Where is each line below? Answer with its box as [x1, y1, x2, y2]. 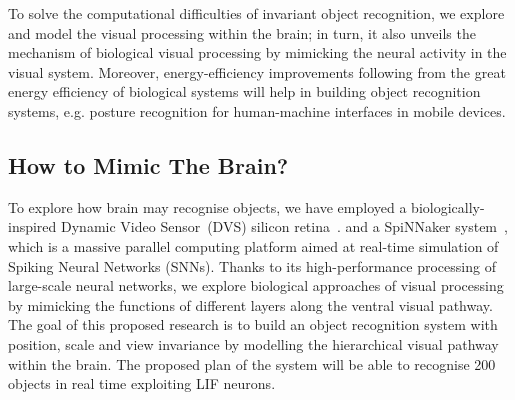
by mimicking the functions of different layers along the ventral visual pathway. [8, 294, 493, 315]
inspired [8, 216, 57, 237]
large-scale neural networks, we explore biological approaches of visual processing [8, 275, 504, 296]
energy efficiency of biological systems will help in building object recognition [8, 81, 481, 102]
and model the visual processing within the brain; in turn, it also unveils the [8, 22, 476, 43]
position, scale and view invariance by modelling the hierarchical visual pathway [8, 333, 499, 354]
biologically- [411, 196, 485, 217]
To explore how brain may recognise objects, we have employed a [8, 196, 407, 217]
